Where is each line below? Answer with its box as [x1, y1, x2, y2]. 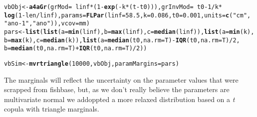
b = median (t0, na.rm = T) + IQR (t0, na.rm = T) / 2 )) [4, 45, 147, 52]
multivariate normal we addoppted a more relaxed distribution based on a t [4, 94, 235, 104]
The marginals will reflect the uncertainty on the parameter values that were [4, 74, 239, 85]
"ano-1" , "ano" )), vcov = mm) [4, 20, 90, 27]
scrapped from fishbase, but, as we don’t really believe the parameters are [4, 84, 230, 95]
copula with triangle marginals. [4, 104, 99, 114]
